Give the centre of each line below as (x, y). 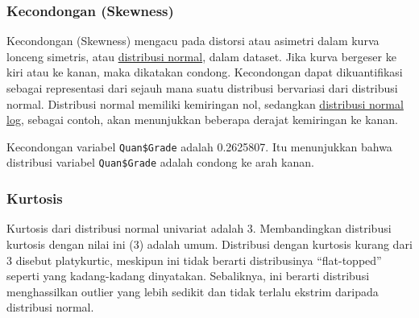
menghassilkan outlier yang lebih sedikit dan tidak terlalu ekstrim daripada (193, 291)
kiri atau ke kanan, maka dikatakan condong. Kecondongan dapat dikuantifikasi (205, 72)
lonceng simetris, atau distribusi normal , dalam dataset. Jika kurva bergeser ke (201, 56)
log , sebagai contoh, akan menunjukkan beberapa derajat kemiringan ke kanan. (202, 120)
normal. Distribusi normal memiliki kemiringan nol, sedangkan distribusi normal (205, 103)
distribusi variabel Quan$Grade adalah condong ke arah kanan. (160, 162)
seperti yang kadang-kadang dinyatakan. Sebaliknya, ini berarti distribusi (188, 276)
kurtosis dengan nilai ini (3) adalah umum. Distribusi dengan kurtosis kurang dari (209, 244)
